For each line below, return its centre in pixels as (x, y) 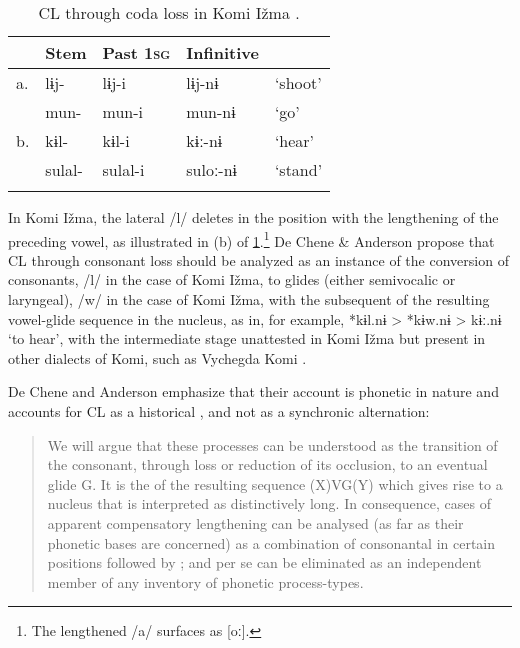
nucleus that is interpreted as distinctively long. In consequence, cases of (269, 503)
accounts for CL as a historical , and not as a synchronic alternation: (219, 411)
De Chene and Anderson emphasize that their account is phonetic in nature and (253, 391)
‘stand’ (298, 169)
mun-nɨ (211, 111)
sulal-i (123, 169)
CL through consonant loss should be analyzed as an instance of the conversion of (258, 259)
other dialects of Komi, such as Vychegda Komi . (157, 357)
